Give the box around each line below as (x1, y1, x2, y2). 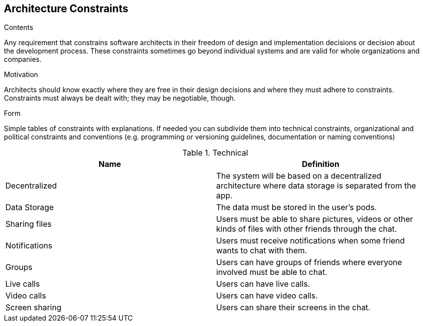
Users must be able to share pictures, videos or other (216, 214, 413, 224)
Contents (4, 23, 33, 32)
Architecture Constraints (4, 2, 128, 15)
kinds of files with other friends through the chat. (216, 224, 397, 234)
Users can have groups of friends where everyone (216, 257, 402, 268)
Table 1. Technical (182, 148, 248, 158)
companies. (4, 55, 42, 64)
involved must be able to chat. (216, 267, 327, 277)
